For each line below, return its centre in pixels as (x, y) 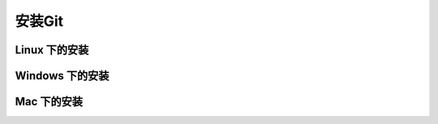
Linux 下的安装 (52, 50)
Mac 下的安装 (49, 102)
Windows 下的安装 (62, 76)
